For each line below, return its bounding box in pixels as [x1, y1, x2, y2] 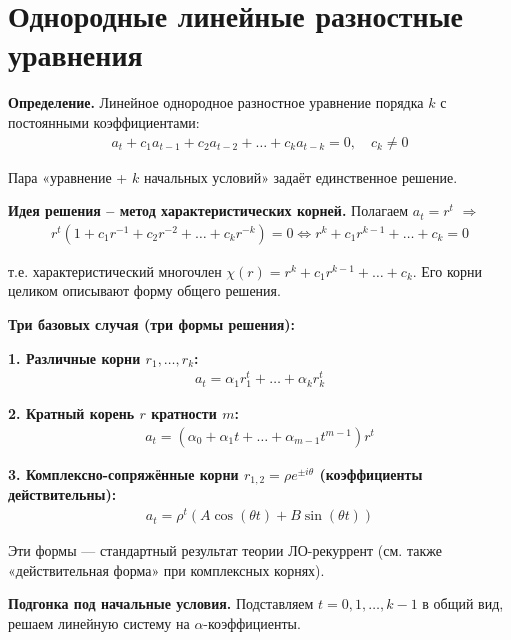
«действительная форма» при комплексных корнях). [8, 559, 325, 580]
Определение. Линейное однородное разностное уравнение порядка [8, 92, 424, 113]
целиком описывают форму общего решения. [8, 280, 281, 301]
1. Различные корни [8, 347, 141, 368]
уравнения [8, 34, 143, 75]
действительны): [8, 484, 117, 505]
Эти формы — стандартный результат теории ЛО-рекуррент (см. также [8, 540, 442, 561]
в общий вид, [422, 593, 504, 614]
